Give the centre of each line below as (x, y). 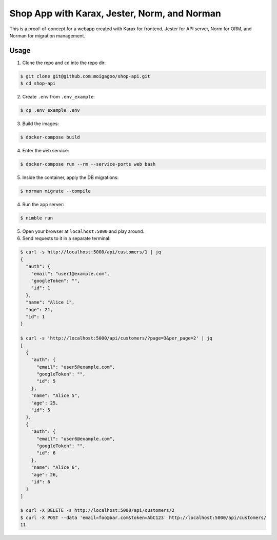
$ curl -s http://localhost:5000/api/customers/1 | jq (91, 252)
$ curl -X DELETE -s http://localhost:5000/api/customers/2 (97, 511)
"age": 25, (45, 403)
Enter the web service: (46, 151)
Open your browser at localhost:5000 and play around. (83, 231)
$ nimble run (37, 218)
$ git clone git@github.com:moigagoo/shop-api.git (85, 76)
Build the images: (41, 124)
